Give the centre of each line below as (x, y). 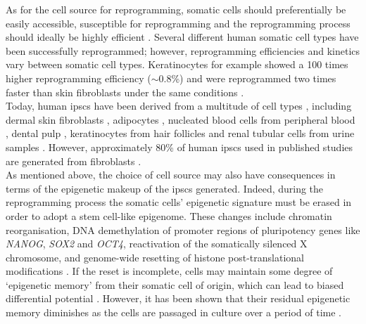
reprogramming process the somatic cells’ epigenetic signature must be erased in (179, 202)
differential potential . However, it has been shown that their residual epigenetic (178, 298)
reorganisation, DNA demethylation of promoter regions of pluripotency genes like (183, 229)
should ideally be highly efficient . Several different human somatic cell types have (182, 37)
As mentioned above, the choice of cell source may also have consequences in (171, 175)
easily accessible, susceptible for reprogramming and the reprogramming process (178, 23)
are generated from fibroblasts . (74, 161)
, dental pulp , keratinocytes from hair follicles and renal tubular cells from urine (180, 133)
